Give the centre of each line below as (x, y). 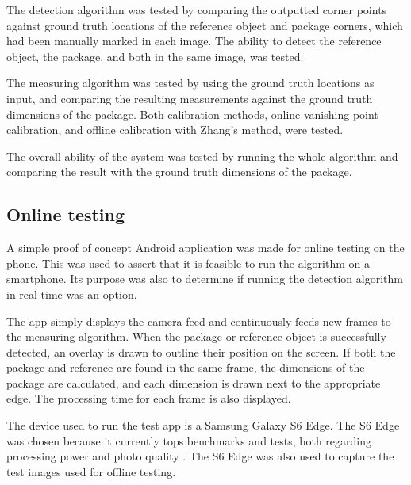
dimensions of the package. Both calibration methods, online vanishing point (192, 114)
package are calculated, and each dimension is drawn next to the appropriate (194, 382)
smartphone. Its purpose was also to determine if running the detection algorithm (205, 279)
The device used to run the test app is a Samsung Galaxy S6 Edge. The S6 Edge (203, 425)
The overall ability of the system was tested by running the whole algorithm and (202, 156)
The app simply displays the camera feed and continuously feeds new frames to (199, 321)
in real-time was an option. (72, 294)
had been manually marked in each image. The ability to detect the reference (194, 41)
